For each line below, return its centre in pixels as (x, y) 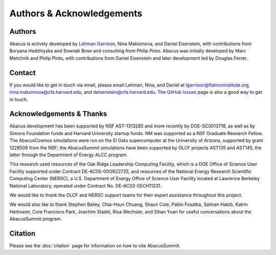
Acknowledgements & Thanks (58, 114)
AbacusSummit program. (36, 219)
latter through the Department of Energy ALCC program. (68, 155)
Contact (22, 72)
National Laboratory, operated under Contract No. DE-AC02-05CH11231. (86, 186)
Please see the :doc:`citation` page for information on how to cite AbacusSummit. (95, 246)
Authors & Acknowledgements (76, 13)
